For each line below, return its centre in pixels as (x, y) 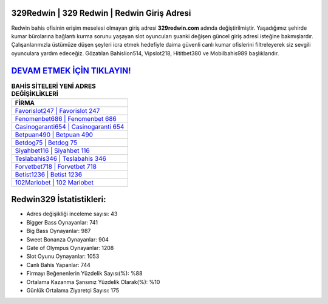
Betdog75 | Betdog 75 (46, 143)
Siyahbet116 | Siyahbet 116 (53, 150)
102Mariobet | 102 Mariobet (54, 182)
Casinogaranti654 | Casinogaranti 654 (70, 126)
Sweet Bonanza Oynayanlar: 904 (68, 239)
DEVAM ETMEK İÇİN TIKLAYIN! (71, 71)
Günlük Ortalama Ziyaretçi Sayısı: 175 (73, 290)
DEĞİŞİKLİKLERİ (35, 93)
